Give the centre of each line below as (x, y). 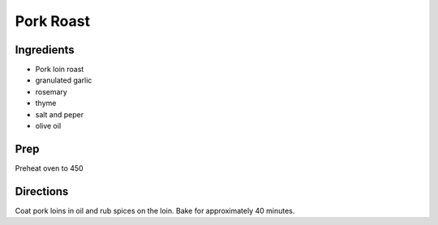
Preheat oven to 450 (49, 168)
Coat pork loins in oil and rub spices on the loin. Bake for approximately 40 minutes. (155, 210)
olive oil (48, 126)
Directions (42, 191)
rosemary (52, 91)
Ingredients (45, 50)
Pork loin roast (60, 70)
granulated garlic (64, 80)
